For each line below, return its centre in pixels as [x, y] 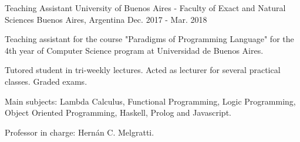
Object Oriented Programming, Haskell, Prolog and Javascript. [118, 112]
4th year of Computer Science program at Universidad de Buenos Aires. [134, 50]
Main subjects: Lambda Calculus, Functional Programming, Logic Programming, [150, 101]
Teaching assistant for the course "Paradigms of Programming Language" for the [149, 39]
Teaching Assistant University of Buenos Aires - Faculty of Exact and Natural [145, 8]
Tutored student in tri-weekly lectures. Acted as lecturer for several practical [143, 70]
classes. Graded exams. [46, 81]
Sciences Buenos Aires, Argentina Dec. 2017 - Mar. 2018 [106, 19]
